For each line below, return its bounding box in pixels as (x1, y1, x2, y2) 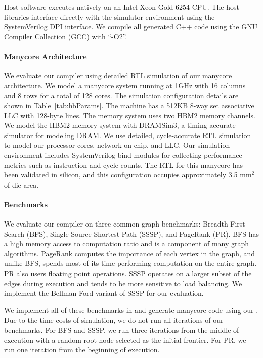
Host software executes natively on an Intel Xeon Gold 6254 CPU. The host (4, 2, 239, 12)
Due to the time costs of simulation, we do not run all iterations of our (4, 315, 224, 325)
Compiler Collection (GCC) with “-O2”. (4, 31, 127, 41)
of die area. (4, 179, 39, 190)
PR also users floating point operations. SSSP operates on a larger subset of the (4, 268, 252, 279)
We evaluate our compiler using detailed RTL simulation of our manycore (4, 70, 232, 81)
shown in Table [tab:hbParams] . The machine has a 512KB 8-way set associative (4, 100, 254, 110)
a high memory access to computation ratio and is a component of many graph (4, 238, 249, 249)
